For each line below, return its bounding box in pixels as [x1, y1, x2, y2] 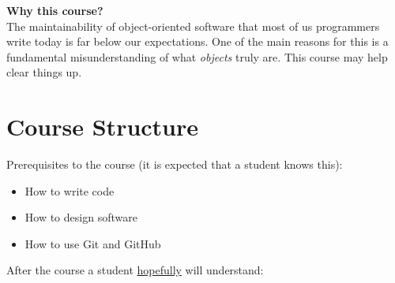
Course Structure [6, 110, 199, 143]
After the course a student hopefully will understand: [6, 262, 264, 278]
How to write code [24, 182, 115, 199]
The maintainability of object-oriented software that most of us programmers [6, 17, 380, 34]
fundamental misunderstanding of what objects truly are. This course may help [6, 48, 388, 65]
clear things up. [6, 64, 82, 80]
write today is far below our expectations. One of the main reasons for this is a [6, 33, 389, 50]
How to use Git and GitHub [24, 235, 161, 251]
